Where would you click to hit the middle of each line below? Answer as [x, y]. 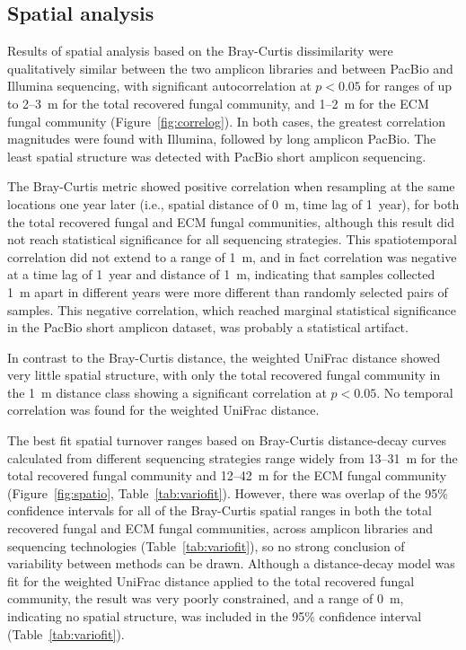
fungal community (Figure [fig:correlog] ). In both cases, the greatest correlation [226, 121]
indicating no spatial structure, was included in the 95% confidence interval [215, 616]
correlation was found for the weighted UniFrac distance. [163, 410]
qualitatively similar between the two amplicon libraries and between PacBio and [230, 68]
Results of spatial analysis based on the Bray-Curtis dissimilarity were [200, 51]
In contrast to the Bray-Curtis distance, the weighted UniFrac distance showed [224, 357]
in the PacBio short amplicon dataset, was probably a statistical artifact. [208, 327]
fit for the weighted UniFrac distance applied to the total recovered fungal [211, 580]
